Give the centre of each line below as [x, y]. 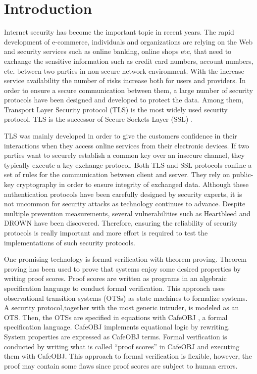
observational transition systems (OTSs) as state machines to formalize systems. [126, 298]
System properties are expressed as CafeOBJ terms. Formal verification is [116, 336]
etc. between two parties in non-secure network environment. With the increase [124, 70]
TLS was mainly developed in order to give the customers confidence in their [121, 136]
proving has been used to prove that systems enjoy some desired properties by [122, 268]
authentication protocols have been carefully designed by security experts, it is [123, 194]
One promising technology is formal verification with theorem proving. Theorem [126, 259]
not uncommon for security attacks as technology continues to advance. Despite [125, 204]
